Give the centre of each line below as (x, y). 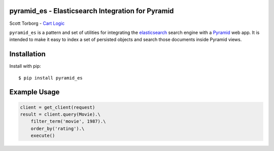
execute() (43, 136)
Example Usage (35, 92)
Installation (27, 54)
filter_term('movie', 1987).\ (68, 121)
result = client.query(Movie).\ (60, 114)
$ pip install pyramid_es (51, 78)
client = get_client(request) (58, 107)
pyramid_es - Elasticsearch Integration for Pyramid (92, 11)
